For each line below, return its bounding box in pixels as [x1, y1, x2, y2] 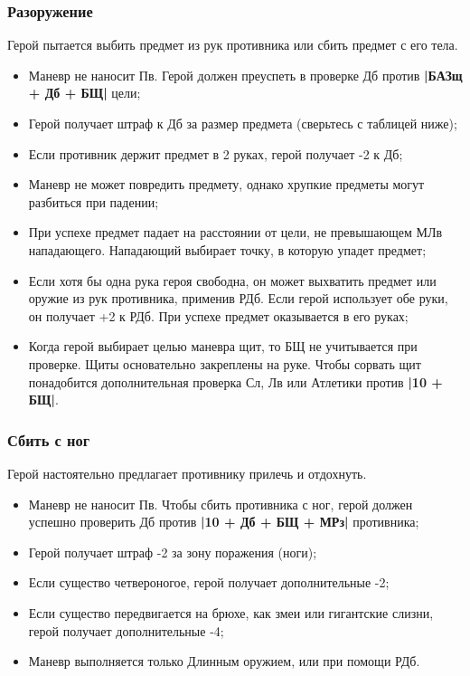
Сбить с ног [7, 428, 90, 451]
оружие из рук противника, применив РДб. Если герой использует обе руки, [28, 289, 448, 308]
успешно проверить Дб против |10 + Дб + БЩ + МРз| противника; [28, 512, 419, 531]
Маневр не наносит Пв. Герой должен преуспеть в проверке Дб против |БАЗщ [28, 65, 463, 84]
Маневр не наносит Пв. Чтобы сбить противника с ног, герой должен [28, 494, 413, 513]
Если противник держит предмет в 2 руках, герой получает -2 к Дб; [28, 144, 403, 163]
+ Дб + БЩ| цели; [28, 83, 141, 102]
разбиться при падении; [28, 192, 159, 211]
